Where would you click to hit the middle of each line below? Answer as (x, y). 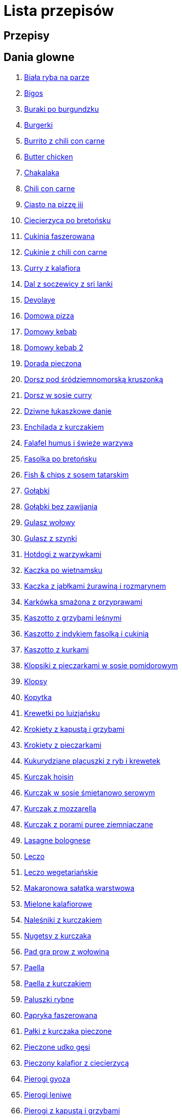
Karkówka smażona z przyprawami (83, 602)
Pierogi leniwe (48, 1094)
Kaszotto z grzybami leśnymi (73, 617)
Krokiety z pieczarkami (63, 745)
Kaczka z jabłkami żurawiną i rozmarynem (95, 586)
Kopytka (38, 697)
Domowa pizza (49, 315)
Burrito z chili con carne (65, 141)
